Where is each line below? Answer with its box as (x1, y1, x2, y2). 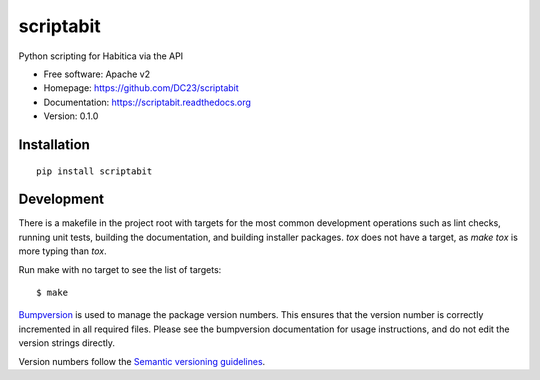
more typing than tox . (18, 245, 107, 257)
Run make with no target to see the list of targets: (18, 263, 222, 275)
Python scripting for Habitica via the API (18, 50, 184, 62)
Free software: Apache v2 (43, 68, 150, 80)
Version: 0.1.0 (43, 110, 99, 122)
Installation (18, 136, 90, 153)
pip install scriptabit (36, 165, 153, 177)
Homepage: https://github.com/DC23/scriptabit (43, 82, 239, 94)
